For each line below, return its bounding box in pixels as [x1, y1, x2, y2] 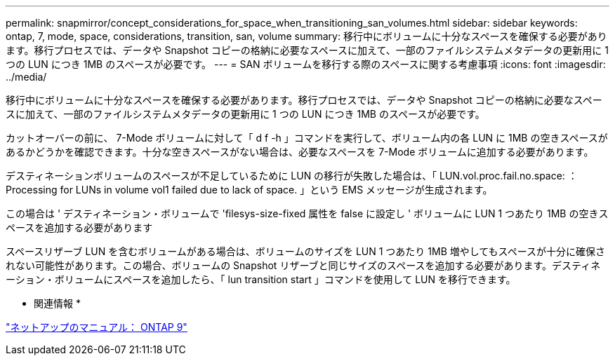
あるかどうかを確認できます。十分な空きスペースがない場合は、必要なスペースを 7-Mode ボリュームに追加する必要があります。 [6, 146, 594, 158]
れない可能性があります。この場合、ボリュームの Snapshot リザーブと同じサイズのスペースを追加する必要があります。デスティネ [6, 259, 601, 271]
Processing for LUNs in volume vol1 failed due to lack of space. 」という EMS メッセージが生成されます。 [6, 184, 493, 196]
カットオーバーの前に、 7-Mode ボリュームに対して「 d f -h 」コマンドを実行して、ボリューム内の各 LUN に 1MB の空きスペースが [6, 132, 608, 144]
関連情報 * [34, 297, 81, 309]
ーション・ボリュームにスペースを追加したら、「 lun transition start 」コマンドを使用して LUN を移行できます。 [6, 273, 516, 285]
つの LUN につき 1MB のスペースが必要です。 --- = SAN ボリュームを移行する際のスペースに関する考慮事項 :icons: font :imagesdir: [6, 58, 606, 70]
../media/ [6, 71, 47, 83]
